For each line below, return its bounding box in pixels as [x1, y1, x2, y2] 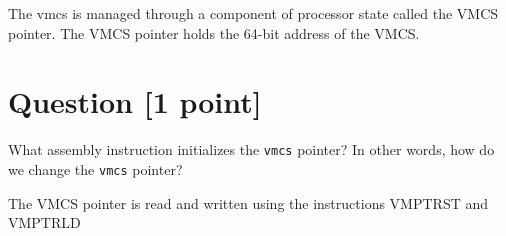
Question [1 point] [8, 81, 262, 122]
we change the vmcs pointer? [8, 158, 183, 179]
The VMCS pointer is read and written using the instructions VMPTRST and [8, 192, 489, 213]
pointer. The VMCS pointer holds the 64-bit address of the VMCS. [8, 22, 420, 43]
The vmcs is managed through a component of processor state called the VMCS [8, 3, 499, 23]
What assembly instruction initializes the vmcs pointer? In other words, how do [8, 139, 495, 160]
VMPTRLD [8, 212, 81, 233]
